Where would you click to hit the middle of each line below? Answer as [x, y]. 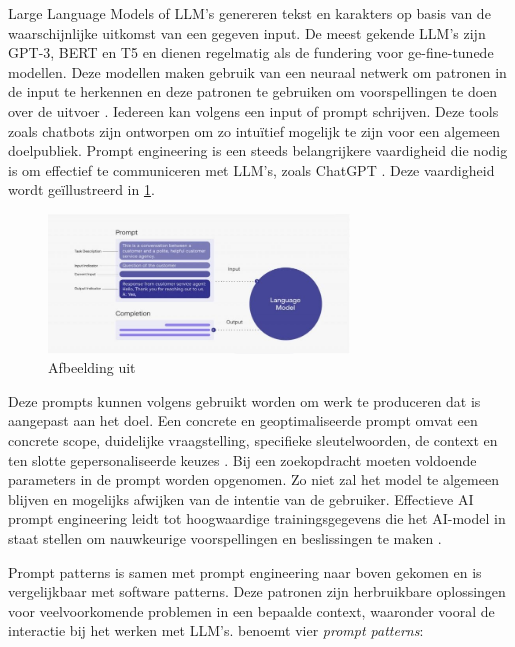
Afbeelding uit [92, 367]
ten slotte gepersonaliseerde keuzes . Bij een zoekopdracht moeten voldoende [242, 459]
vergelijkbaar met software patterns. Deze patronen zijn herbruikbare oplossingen [257, 591]
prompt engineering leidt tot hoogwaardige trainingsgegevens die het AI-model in [257, 518]
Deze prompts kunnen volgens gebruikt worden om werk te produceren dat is [244, 400]
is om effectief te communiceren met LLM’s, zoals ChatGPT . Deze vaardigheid [251, 169]
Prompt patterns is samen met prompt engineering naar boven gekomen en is [245, 571]
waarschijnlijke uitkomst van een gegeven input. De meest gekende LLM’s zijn [247, 32]
